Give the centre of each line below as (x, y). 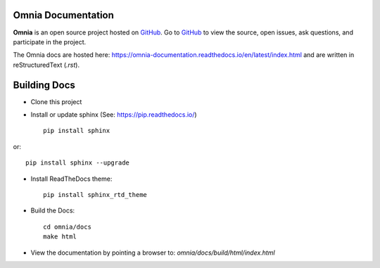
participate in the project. (50, 42)
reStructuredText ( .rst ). (46, 65)
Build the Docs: (53, 210)
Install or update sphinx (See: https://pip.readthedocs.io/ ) (114, 114)
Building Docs (44, 85)
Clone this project (56, 101)
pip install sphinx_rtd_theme (95, 194)
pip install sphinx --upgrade (78, 163)
